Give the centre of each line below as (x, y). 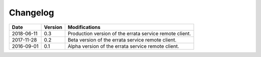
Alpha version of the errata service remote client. (123, 46)
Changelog (31, 13)
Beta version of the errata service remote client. (122, 40)
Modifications (84, 27)
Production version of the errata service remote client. (129, 33)
